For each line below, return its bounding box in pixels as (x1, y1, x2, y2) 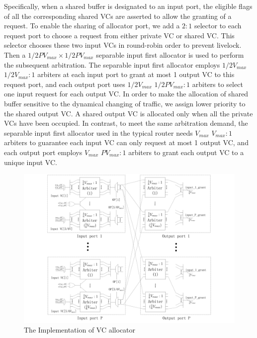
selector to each (194, 20, 242, 31)
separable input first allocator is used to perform (96, 49, 244, 60)
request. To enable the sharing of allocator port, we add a (4, 20, 180, 31)
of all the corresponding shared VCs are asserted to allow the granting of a (4, 10, 232, 21)
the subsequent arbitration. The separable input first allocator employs (4, 59, 220, 70)
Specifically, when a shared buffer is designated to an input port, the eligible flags (4, 1, 253, 11)
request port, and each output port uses (4, 79, 125, 89)
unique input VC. (4, 157, 57, 167)
